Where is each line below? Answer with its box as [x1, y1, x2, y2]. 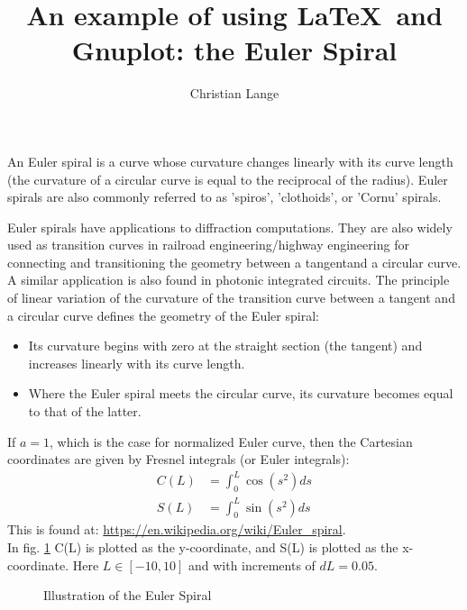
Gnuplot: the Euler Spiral [71, 32, 398, 68]
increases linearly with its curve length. [28, 353, 245, 372]
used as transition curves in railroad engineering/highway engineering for [7, 235, 409, 254]
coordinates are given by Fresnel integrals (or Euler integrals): [7, 450, 350, 469]
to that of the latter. [28, 402, 142, 421]
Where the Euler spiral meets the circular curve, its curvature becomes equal [28, 384, 453, 403]
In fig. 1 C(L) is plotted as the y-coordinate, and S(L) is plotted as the [7, 538, 398, 557]
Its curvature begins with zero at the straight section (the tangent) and [28, 336, 423, 355]
